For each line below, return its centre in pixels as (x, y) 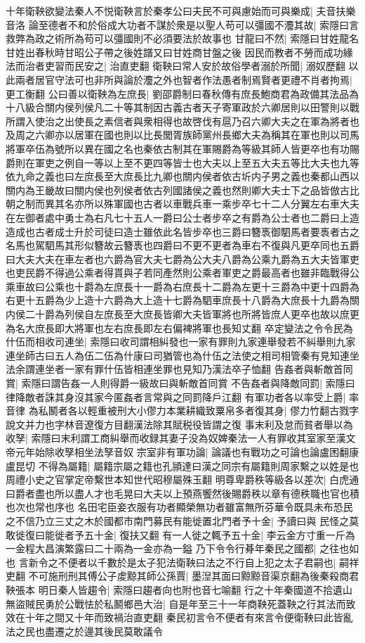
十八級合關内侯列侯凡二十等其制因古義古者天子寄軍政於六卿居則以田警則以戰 (182, 107)
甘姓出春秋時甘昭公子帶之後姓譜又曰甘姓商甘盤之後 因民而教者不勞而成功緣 (179, 52)
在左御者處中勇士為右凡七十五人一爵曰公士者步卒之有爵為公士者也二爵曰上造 (182, 217)
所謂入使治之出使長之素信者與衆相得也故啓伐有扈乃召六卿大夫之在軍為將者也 (182, 121)
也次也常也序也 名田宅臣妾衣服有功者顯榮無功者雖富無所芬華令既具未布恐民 (179, 507)
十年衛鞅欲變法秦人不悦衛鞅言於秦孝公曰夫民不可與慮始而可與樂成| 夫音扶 (176, 11)
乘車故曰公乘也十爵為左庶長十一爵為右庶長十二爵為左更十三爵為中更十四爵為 (182, 286)
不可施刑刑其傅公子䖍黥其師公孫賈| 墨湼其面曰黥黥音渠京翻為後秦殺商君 (194, 576)
